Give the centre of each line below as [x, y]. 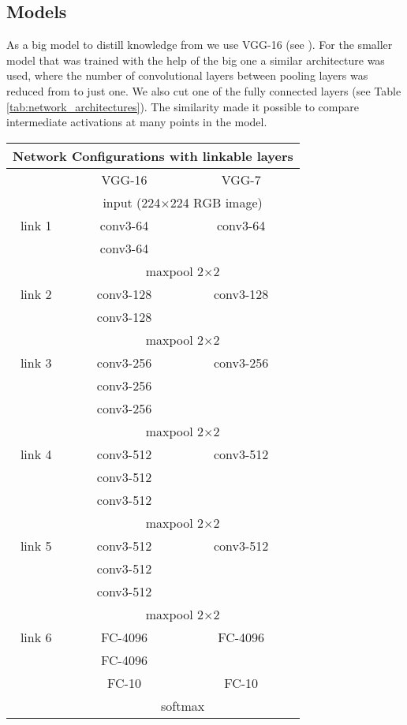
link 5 [36, 545]
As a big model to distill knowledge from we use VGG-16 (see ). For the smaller [200, 45]
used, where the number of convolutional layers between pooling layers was [187, 75]
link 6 [36, 637]
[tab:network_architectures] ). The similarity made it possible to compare [183, 106]
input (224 [132, 202]
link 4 [36, 454]
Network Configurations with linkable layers [153, 155]
